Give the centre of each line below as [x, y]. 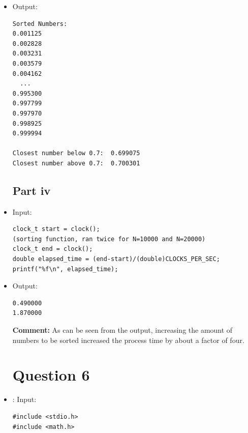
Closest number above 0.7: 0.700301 [76, 163]
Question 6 [51, 375]
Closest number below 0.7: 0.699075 [76, 153]
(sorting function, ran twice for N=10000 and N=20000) [109, 239]
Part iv [32, 190]
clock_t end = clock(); [53, 249]
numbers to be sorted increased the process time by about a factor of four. [128, 340]
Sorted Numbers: [40, 24]
